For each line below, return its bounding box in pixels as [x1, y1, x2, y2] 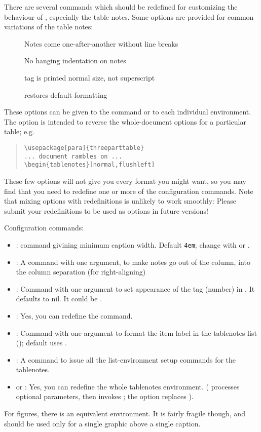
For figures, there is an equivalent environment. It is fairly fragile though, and [4, 408, 245, 419]
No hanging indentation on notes [24, 55, 126, 66]
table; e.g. [4, 126, 34, 137]
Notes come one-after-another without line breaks [24, 38, 178, 49]
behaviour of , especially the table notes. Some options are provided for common [4, 11, 254, 22]
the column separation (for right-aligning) [16, 266, 146, 277]
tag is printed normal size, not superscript [24, 72, 155, 83]
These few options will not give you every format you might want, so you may [4, 175, 246, 186]
